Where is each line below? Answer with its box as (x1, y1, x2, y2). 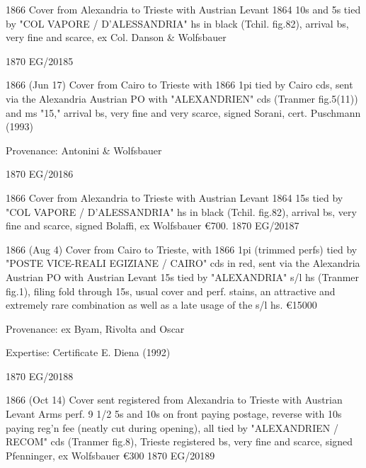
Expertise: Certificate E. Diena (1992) (6, 345, 171, 360)
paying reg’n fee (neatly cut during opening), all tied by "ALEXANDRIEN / (6, 420, 338, 435)
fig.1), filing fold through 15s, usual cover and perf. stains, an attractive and (6, 283, 336, 298)
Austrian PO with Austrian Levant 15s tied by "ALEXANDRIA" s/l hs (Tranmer (6, 269, 360, 284)
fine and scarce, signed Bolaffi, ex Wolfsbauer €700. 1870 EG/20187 (6, 218, 299, 233)
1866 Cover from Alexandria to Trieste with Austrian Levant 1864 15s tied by (6, 190, 343, 205)
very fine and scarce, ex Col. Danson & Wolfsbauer (6, 30, 227, 45)
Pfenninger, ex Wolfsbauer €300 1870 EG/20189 (6, 447, 215, 462)
